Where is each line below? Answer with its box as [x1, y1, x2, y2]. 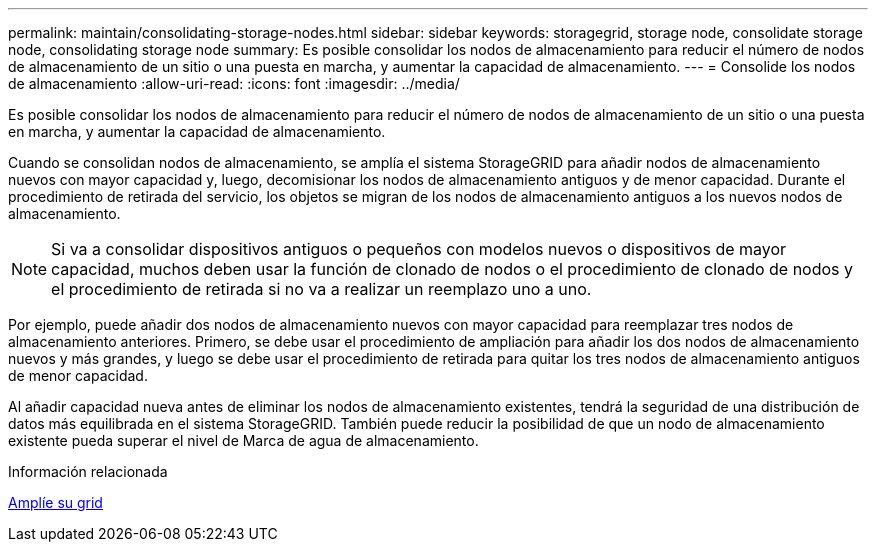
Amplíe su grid [8, 494, 103, 511]
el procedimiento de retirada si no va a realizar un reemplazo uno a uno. [51, 279, 592, 299]
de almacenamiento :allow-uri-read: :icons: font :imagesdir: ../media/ [8, 75, 460, 92]
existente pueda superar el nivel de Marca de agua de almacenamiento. [8, 432, 479, 449]
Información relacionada [8, 463, 168, 480]
